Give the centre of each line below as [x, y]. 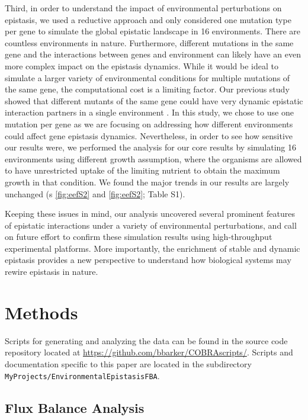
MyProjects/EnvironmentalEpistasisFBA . [82, 375]
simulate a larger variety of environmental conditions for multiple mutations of [147, 77]
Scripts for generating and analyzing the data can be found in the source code [146, 340]
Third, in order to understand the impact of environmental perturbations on [143, 8]
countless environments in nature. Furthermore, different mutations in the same [149, 42]
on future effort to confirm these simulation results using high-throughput [139, 237]
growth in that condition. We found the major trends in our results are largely [147, 182]
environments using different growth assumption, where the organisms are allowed [153, 158]
